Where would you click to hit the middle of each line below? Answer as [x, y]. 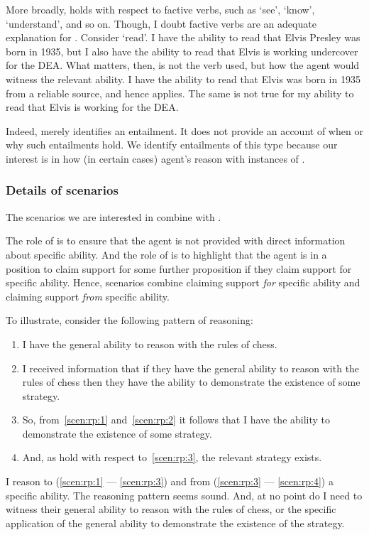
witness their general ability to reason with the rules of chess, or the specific [171, 509]
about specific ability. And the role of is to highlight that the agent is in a [166, 254]
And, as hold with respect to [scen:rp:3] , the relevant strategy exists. [172, 457]
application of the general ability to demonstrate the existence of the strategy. [175, 523]
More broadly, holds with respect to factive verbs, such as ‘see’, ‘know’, [160, 9]
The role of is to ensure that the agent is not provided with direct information [176, 241]
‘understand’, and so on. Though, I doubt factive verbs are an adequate [161, 23]
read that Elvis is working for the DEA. [92, 107]
